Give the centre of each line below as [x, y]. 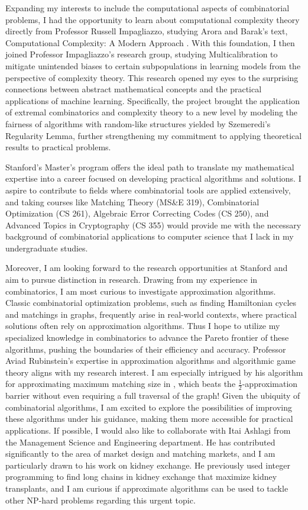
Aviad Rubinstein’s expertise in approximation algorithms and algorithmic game [151, 361]
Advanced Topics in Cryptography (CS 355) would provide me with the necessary [153, 225]
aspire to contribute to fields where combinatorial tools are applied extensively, [148, 190]
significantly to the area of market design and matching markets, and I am [140, 453]
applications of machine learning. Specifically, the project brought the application [153, 100]
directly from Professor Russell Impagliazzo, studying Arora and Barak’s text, [147, 31]
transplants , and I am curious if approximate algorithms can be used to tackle [147, 488]
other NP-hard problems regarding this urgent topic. [100, 500]
